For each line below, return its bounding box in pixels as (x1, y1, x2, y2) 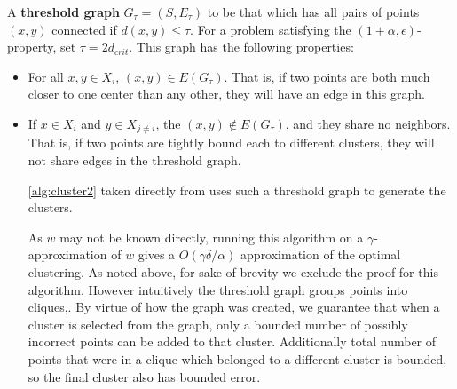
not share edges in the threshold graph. (28, 151, 241, 170)
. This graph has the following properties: (129, 37, 354, 56)
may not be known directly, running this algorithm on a (59, 227, 364, 246)
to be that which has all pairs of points (207, 3, 420, 20)
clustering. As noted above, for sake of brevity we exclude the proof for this (28, 262, 438, 281)
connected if (51, 20, 117, 38)
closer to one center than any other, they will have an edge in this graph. (28, 84, 425, 103)
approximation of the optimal (240, 245, 401, 264)
